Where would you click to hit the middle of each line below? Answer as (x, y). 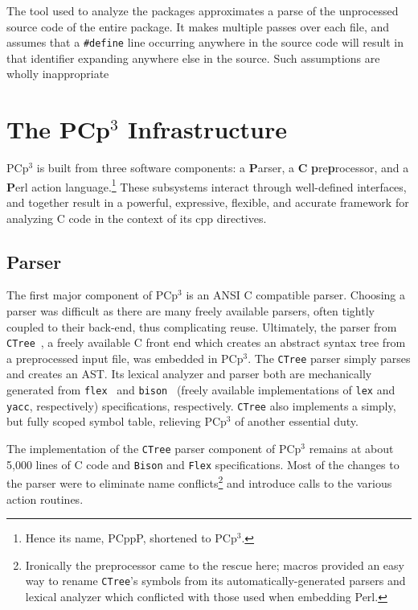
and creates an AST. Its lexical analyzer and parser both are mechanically (189, 374)
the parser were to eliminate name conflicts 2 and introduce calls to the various (199, 482)
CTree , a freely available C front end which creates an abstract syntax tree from (206, 342)
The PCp (58, 129)
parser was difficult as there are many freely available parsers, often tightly (191, 310)
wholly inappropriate (58, 74)
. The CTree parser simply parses (329, 358)
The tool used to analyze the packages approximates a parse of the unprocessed (203, 10)
